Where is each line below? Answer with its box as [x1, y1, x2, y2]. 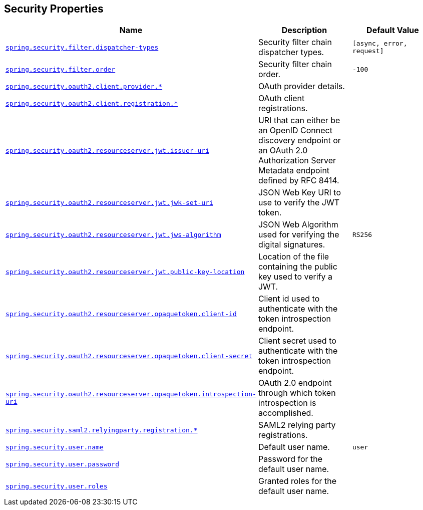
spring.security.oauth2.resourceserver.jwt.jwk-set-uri [6, 198, 213, 206]
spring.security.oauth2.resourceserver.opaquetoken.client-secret [6, 352, 253, 360]
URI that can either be [258, 115, 340, 126]
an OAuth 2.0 [258, 145, 308, 156]
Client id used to [258, 294, 320, 304]
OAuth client [258, 93, 305, 104]
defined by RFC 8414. [258, 175, 339, 186]
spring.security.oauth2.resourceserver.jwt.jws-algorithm [6, 230, 221, 238]
